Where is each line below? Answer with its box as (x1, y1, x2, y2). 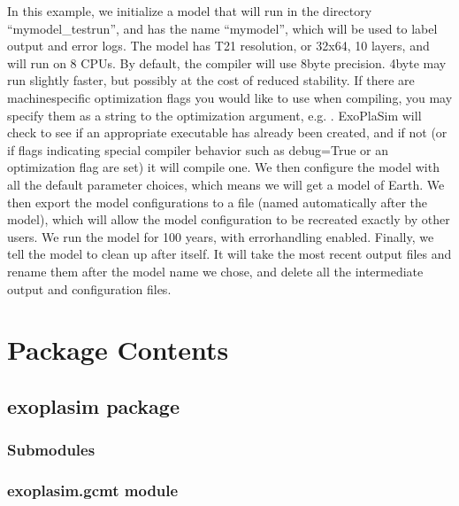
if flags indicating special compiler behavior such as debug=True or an (7, 140, 388, 159)
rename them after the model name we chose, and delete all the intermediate (7, 261, 424, 280)
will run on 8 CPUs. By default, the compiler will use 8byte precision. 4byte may (7, 53, 447, 72)
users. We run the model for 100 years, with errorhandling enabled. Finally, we (7, 227, 434, 245)
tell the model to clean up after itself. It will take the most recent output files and (7, 245, 452, 263)
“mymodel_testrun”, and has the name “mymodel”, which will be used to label (7, 19, 438, 37)
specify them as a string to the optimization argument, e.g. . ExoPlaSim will (7, 105, 422, 124)
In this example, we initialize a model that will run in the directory (7, 2, 372, 19)
